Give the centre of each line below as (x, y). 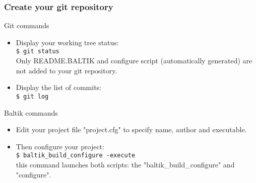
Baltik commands (31, 112)
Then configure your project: (60, 146)
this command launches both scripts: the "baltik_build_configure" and (125, 164)
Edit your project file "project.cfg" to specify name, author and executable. (131, 129)
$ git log (32, 96)
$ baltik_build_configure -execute (76, 156)
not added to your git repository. (67, 70)
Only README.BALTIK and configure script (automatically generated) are (134, 61)
